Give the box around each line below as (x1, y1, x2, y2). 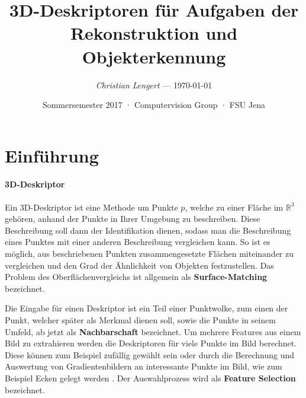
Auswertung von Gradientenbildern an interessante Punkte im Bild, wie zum (5, 360, 282, 372)
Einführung (5, 143, 99, 167)
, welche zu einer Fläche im (185, 200, 284, 213)
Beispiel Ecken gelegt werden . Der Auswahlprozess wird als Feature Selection (5, 371, 296, 384)
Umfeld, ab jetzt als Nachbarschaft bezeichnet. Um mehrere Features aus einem (5, 325, 301, 337)
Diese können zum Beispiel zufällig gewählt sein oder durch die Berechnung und (5, 348, 294, 361)
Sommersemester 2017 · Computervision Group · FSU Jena (42, 98, 266, 111)
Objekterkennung (82, 44, 226, 68)
